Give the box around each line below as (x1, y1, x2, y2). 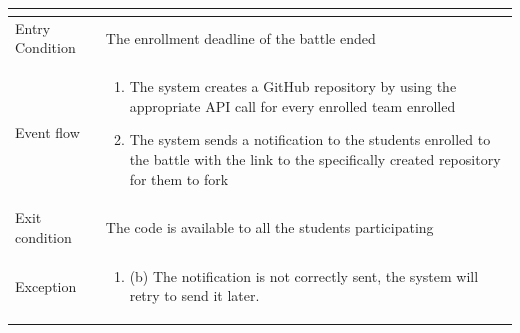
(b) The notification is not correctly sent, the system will (129, 265, 479, 286)
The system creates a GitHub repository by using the (129, 76, 457, 97)
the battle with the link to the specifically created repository (129, 148, 501, 169)
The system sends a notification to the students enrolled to (129, 129, 491, 150)
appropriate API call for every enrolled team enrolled (129, 95, 456, 116)
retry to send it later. (129, 285, 260, 306)
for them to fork (129, 168, 229, 189)
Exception (15, 275, 77, 296)
